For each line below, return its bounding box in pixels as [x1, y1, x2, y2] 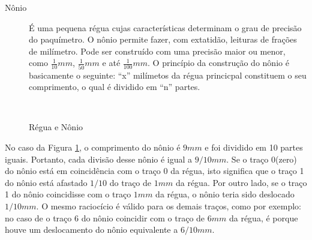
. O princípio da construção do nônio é [148, 56, 289, 69]
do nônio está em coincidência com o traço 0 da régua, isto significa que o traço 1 [5, 164, 304, 177]
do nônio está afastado [5, 176, 88, 188]
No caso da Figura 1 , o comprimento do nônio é [5, 141, 181, 154]
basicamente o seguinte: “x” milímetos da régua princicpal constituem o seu [29, 68, 307, 81]
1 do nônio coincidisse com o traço [5, 188, 131, 200]
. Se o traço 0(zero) [226, 152, 297, 165]
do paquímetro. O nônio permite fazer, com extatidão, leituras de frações [29, 33, 297, 46]
